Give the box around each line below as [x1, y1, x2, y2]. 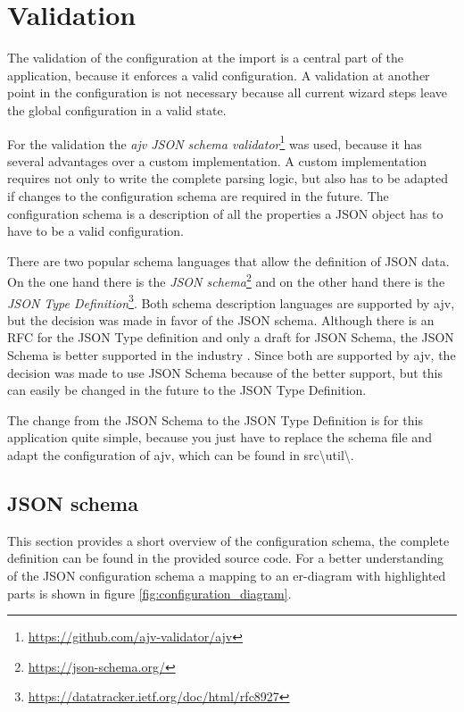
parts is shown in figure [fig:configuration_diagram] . [7, 583, 292, 602]
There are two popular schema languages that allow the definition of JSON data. [7, 251, 450, 270]
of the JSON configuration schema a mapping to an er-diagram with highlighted [7, 565, 446, 584]
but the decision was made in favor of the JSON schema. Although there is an [7, 310, 435, 329]
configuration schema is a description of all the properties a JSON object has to [7, 204, 443, 222]
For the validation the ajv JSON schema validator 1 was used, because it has [7, 131, 422, 153]
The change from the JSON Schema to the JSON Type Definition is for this [7, 410, 423, 429]
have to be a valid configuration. [7, 222, 185, 240]
